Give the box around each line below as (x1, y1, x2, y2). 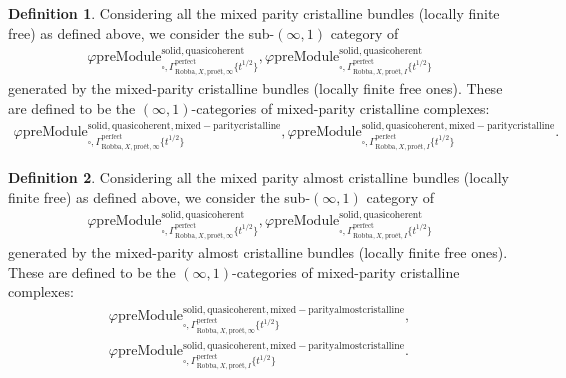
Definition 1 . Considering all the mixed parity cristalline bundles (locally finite (8, 3, 500, 23)
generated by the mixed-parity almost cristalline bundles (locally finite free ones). (8, 242, 508, 263)
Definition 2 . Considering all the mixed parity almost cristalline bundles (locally (8, 167, 509, 188)
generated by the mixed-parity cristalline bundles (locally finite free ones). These (8, 78, 503, 99)
